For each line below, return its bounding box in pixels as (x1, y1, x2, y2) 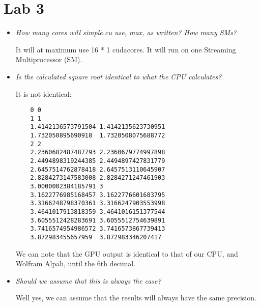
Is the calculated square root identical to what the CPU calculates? (15, 71, 222, 81)
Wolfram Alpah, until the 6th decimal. (15, 258, 136, 269)
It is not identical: (15, 88, 72, 99)
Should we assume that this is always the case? (15, 275, 161, 286)
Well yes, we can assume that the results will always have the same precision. (15, 292, 256, 303)
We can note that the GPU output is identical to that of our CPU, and (15, 248, 238, 259)
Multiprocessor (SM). (15, 54, 82, 65)
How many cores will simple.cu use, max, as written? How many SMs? (15, 27, 237, 38)
